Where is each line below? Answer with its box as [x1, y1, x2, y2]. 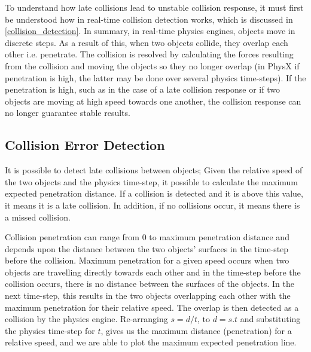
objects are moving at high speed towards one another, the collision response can [5, 94, 301, 107]
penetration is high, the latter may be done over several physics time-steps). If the [5, 71, 306, 84]
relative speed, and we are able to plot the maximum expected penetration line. [5, 336, 297, 348]
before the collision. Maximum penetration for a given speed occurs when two [5, 254, 289, 267]
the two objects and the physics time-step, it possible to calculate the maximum [5, 175, 298, 188]
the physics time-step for [5, 324, 95, 336]
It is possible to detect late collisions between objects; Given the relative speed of [5, 164, 303, 176]
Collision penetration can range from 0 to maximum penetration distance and [5, 231, 289, 243]
